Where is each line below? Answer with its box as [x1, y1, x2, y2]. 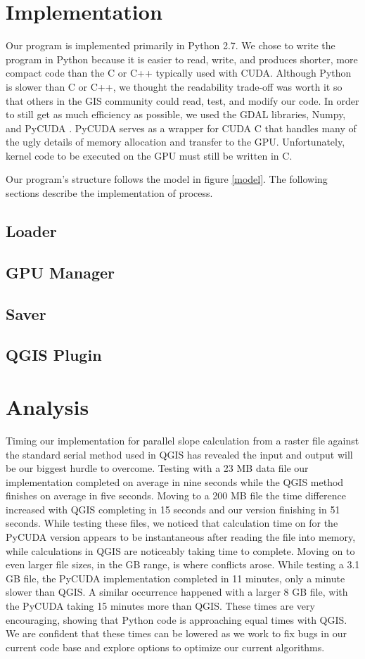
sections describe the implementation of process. [6, 186, 213, 200]
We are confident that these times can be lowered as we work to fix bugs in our [6, 626, 347, 641]
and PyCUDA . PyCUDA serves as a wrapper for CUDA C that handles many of [6, 120, 357, 135]
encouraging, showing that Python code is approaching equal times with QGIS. [6, 612, 347, 627]
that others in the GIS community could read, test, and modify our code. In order [6, 93, 359, 108]
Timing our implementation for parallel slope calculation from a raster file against [6, 433, 359, 447]
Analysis [6, 392, 89, 421]
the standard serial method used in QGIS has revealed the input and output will [6, 447, 353, 461]
